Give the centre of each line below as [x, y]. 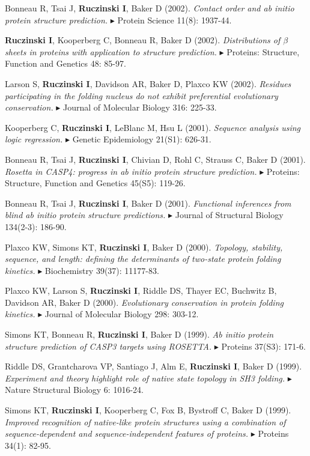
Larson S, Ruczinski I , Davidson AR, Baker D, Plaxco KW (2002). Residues [148, 83]
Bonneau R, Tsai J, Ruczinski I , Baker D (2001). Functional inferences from [148, 203]
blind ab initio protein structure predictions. [85, 215]
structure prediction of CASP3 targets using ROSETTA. [108, 346]
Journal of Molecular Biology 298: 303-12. [122, 314]
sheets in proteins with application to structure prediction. [111, 51]
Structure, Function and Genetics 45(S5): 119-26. [95, 183]
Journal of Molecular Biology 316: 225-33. [140, 107]
